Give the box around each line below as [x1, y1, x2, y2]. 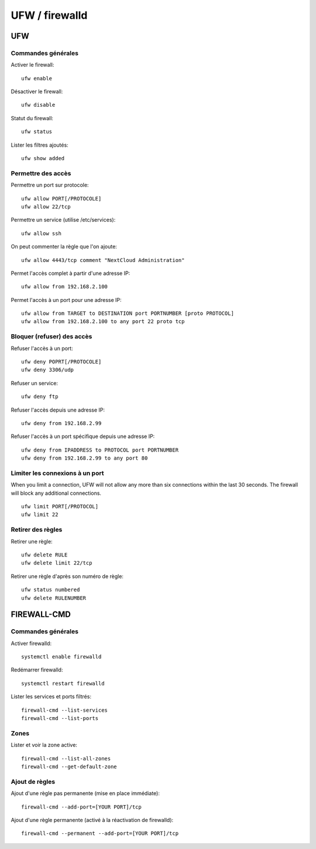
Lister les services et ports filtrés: [11, 693, 92, 700]
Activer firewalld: [11, 640, 52, 647]
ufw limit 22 [21, 511, 59, 518]
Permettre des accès [11, 169, 71, 177]
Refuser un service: [11, 379, 59, 386]
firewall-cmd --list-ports [21, 715, 99, 722]
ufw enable [21, 75, 53, 81]
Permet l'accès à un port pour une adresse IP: [11, 296, 122, 303]
